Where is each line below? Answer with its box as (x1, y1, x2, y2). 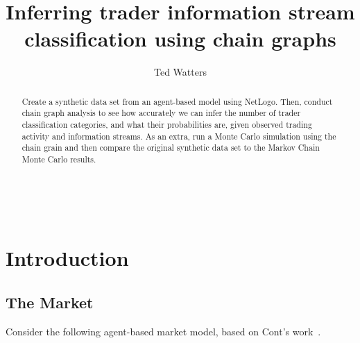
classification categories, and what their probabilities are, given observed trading (22, 119, 312, 131)
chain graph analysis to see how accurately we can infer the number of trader (22, 107, 301, 119)
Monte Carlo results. (22, 153, 96, 165)
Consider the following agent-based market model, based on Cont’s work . (6, 324, 321, 338)
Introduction (6, 244, 129, 272)
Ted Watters (154, 65, 207, 79)
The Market (6, 292, 94, 312)
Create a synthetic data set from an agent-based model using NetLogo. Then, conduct (22, 95, 333, 107)
